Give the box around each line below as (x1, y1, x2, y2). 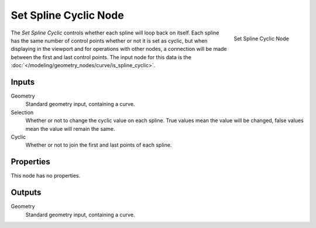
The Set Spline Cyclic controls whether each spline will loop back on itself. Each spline (11, 29, 219, 36)
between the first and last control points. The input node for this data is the (11, 53, 191, 61)
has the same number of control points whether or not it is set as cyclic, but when (11, 37, 208, 44)
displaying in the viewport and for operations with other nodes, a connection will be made (11, 46, 228, 53)
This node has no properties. (11, 172, 81, 179)
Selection (11, 109, 34, 116)
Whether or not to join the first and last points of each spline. (25, 141, 172, 148)
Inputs (11, 77, 35, 87)
